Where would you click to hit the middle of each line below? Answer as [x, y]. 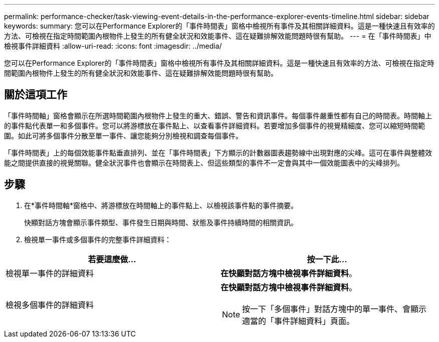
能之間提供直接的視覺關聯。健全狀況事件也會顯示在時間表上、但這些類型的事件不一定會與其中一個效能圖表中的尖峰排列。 [204, 162]
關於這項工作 [36, 95]
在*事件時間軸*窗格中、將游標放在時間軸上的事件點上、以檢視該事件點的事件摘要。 [161, 205]
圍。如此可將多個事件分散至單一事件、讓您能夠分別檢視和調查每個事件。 [123, 135]
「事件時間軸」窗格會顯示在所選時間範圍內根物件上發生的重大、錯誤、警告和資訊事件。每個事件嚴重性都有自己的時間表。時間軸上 [218, 115]
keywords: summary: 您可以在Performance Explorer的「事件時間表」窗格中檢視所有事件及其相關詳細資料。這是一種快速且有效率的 [220, 26]
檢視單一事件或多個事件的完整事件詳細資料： [98, 239]
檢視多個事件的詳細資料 [50, 305]
